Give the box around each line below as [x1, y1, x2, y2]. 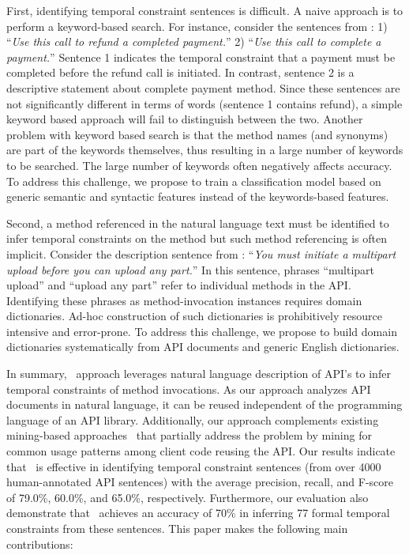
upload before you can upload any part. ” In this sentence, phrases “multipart [6, 261, 375, 277]
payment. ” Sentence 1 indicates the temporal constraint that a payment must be [6, 48, 396, 65]
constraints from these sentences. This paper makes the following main [6, 520, 348, 536]
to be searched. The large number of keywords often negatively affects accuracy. [6, 157, 392, 173]
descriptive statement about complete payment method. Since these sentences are [6, 79, 400, 96]
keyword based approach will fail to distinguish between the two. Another [6, 111, 363, 127]
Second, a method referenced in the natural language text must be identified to [6, 214, 389, 231]
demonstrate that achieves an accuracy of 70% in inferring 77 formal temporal [6, 504, 390, 521]
